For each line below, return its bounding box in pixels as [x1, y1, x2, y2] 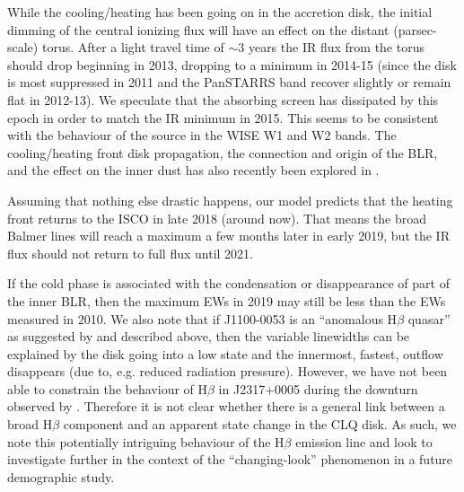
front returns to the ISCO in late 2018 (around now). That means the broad [7, 208, 427, 227]
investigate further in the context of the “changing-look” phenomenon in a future [7, 450, 453, 469]
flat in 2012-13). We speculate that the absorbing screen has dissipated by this [7, 90, 439, 109]
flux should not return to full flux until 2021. [7, 243, 254, 262]
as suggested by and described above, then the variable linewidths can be [7, 327, 410, 346]
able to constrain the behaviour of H [7, 379, 208, 398]
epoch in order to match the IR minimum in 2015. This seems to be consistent [7, 108, 439, 127]
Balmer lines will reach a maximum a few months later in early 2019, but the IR [7, 226, 450, 245]
